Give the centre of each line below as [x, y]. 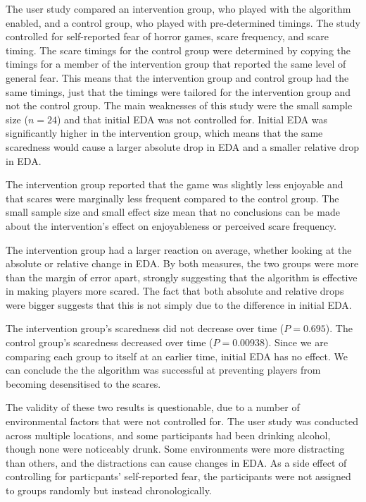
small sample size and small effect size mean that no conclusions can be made [173, 212]
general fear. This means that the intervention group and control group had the [177, 77]
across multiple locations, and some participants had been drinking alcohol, [168, 435]
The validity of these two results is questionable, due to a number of [153, 407]
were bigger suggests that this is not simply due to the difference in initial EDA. [179, 304]
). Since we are [296, 342]
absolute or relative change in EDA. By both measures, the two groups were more [182, 263]
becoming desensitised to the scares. [83, 383]
